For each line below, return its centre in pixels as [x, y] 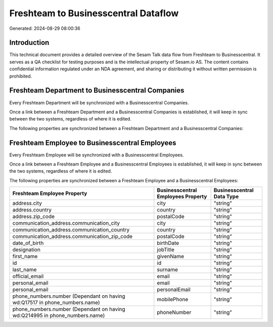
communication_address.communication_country [71, 230]
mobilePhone [173, 300]
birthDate [168, 243]
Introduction [29, 43]
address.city [27, 203]
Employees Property [182, 196]
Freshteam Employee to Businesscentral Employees [93, 142]
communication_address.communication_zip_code [73, 236]
